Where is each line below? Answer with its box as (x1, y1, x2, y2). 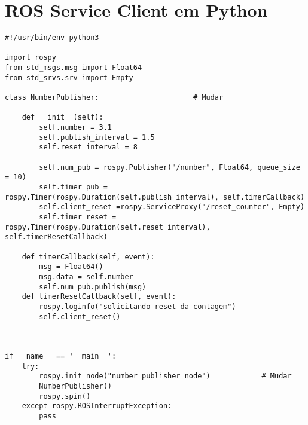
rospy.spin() (39, 392, 91, 400)
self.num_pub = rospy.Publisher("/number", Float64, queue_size (39, 163, 300, 172)
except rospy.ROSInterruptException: (22, 402, 172, 411)
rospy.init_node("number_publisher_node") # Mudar (39, 372, 292, 381)
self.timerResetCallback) (5, 233, 108, 241)
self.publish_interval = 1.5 (39, 133, 155, 142)
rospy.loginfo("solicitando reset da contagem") (39, 302, 236, 311)
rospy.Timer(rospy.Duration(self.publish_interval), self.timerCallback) (5, 192, 305, 201)
